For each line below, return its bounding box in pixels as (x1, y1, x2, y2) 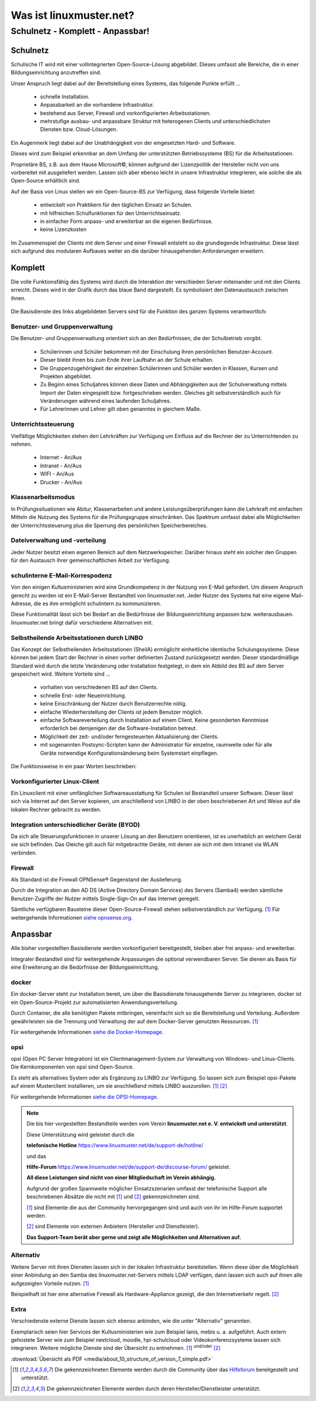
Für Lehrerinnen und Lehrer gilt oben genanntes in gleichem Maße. (40, 405, 202, 413)
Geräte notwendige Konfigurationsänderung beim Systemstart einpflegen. (40, 749, 219, 757)
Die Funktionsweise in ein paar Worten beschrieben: (11, 762, 137, 769)
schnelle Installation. (40, 93, 90, 100)
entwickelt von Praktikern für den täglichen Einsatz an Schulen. (40, 201, 193, 208)
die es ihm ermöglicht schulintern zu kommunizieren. (33, 600, 162, 607)
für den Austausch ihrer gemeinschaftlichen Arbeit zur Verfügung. (11, 557, 171, 564)
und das (26, 1152, 46, 1159)
